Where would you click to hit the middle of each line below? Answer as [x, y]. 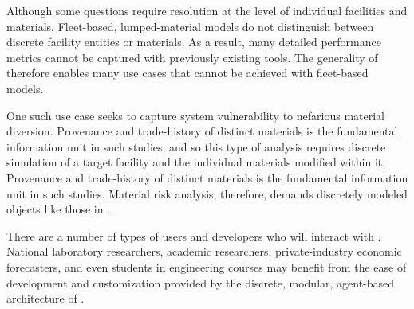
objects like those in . [59, 209]
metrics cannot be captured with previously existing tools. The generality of [192, 57]
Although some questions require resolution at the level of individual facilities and [207, 10]
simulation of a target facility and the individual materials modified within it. [196, 162]
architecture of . [45, 298]
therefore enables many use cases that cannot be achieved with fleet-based [187, 73]
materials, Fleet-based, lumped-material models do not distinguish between [190, 26]
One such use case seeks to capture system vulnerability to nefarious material [195, 115]
